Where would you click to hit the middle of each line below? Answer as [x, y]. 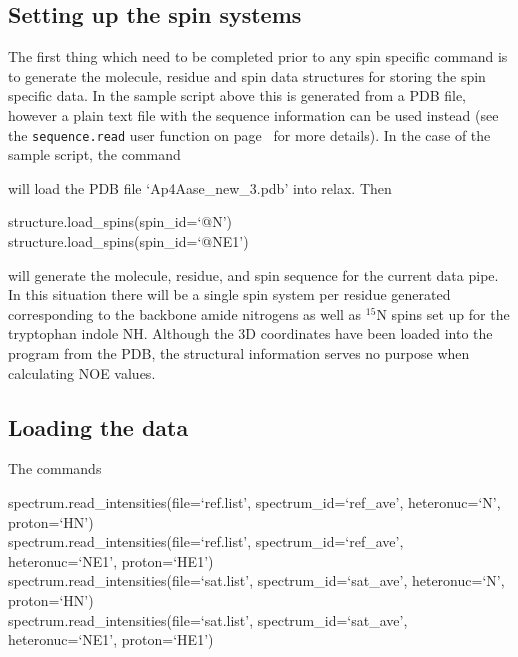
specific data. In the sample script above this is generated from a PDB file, [237, 95]
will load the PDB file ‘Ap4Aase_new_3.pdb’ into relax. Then [200, 187]
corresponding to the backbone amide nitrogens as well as [185, 313]
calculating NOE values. [82, 372]
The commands [55, 468]
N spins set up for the [443, 313]
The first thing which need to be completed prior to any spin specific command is [258, 56]
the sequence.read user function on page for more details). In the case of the [249, 134]
